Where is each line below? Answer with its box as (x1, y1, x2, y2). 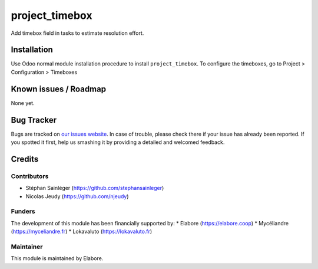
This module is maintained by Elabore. (11, 255, 104, 262)
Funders (11, 207, 35, 215)
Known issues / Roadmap (11, 84, 106, 94)
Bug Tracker (11, 115, 57, 125)
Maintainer (11, 242, 43, 251)
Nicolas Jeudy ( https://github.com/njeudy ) (25, 192, 129, 200)
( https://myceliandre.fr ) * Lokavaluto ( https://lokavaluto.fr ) (11, 228, 153, 235)
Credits (11, 154, 39, 164)
